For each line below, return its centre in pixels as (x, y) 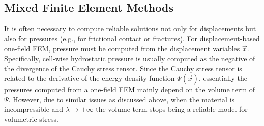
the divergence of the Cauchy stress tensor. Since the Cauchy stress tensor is (123, 68)
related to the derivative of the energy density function (90, 78)
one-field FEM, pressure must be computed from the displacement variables (122, 48)
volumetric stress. (31, 119)
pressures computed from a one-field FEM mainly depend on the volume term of (130, 89)
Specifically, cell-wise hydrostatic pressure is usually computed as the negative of (130, 58)
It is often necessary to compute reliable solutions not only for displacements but (130, 29)
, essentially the (223, 78)
